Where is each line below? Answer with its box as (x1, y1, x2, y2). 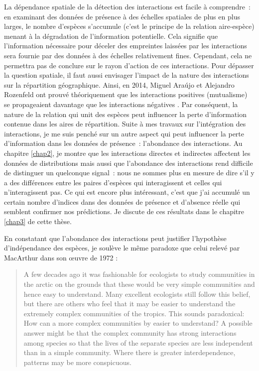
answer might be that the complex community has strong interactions (23, 328, 237, 338)
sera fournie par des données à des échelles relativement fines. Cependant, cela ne (4, 50, 252, 60)
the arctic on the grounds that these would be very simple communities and (23, 279, 255, 289)
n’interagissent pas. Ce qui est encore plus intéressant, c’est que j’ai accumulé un (4, 187, 250, 197)
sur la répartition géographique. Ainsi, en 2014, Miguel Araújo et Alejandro (4, 79, 235, 90)
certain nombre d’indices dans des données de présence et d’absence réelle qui (4, 196, 241, 207)
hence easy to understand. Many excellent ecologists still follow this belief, (23, 288, 251, 299)
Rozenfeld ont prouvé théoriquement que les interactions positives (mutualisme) (4, 89, 248, 100)
